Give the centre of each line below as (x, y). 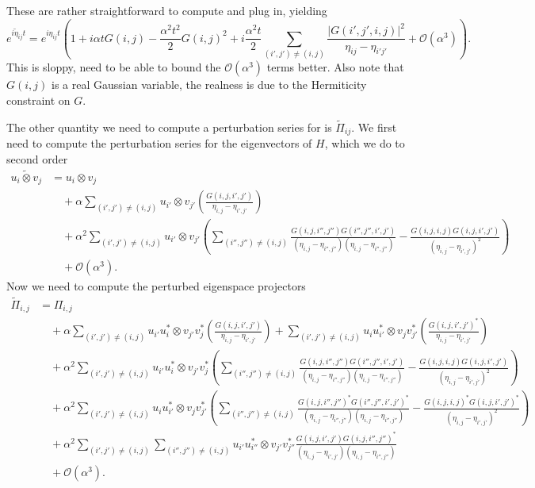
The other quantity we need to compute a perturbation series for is (169, 127)
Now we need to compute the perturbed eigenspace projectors (156, 285)
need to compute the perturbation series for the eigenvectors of (159, 143)
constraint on (38, 100)
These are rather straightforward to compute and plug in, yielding (167, 10)
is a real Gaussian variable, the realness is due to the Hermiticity (209, 85)
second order (37, 158)
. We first (374, 127)
